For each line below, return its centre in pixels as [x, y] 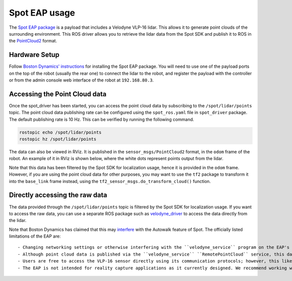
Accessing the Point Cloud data [58, 94]
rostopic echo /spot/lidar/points [60, 132]
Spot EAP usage [42, 13]
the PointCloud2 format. [33, 41]
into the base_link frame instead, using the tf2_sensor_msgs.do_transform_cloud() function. [110, 181]
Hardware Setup [34, 55]
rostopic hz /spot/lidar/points [58, 139]
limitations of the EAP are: [35, 236]
